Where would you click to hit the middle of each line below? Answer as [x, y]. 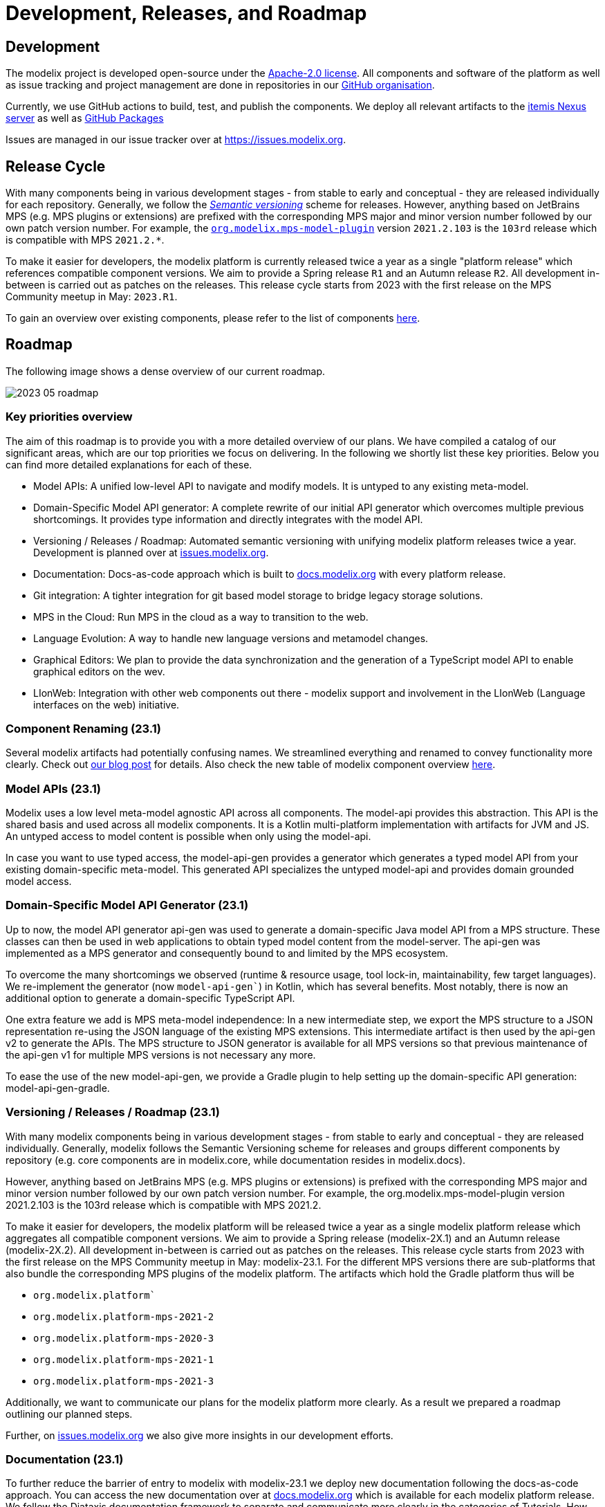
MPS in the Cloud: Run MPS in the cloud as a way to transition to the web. [201, 616]
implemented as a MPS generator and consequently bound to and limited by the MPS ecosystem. [227, 953]
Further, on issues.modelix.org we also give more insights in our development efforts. [199, 1435]
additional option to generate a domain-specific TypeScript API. [150, 998]
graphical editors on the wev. [99, 671]
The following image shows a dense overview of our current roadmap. [166, 371]
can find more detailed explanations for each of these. [129, 464]
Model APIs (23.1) [53, 788]
